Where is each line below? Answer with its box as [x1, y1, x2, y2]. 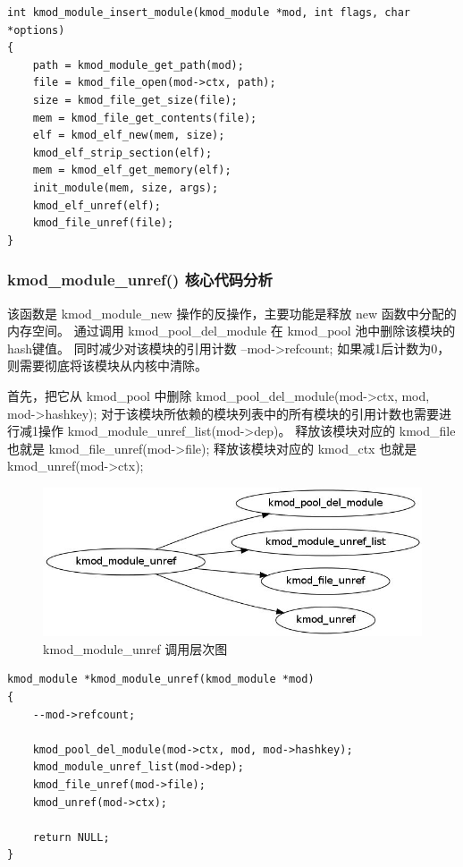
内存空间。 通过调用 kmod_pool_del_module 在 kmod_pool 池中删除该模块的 [7, 321, 456, 340]
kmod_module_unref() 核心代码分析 [7, 268, 273, 291]
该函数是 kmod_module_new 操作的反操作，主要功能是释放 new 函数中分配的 [7, 303, 457, 322]
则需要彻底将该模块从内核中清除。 [7, 356, 207, 375]
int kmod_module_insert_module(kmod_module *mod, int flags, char [7, 6, 411, 19]
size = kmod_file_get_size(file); [32, 93, 238, 106]
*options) [7, 23, 65, 37]
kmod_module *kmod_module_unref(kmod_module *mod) [7, 673, 315, 686]
